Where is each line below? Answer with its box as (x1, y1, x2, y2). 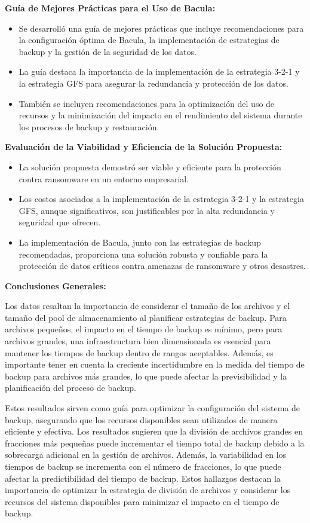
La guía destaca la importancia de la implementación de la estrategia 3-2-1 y (19, 65, 300, 78)
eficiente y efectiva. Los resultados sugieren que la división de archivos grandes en (5, 425, 303, 438)
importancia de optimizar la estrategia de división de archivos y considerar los (5, 484, 291, 496)
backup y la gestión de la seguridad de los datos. (19, 45, 197, 57)
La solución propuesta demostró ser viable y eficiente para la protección (19, 160, 281, 173)
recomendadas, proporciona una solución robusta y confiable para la (19, 247, 268, 260)
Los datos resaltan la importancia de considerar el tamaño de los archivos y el (5, 299, 290, 312)
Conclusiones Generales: (5, 279, 106, 292)
